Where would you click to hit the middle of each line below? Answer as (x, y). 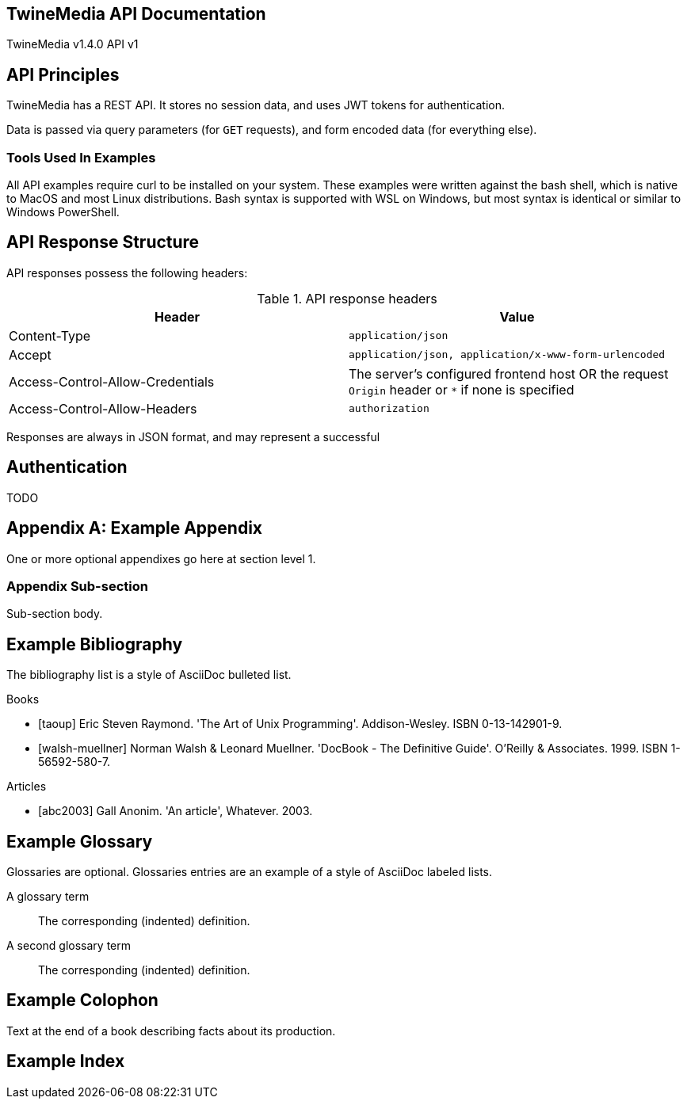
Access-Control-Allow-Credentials (112, 381)
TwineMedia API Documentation (136, 14)
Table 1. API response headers (347, 298)
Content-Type (50, 335)
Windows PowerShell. (63, 212)
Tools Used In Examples (81, 157)
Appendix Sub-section (77, 586)
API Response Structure (103, 242)
